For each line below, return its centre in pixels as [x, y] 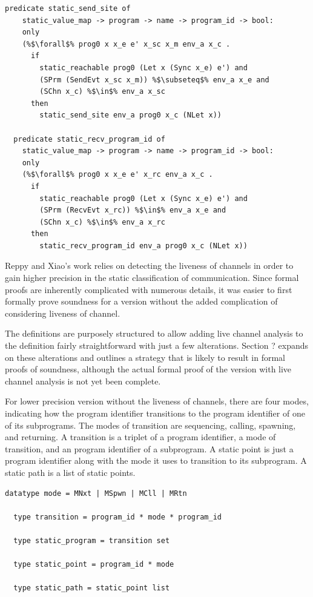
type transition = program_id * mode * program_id [117, 517]
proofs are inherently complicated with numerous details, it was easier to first [149, 289]
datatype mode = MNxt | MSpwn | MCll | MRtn [96, 493]
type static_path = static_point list [92, 588]
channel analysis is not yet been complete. [83, 381]
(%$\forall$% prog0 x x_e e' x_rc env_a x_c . [117, 175]
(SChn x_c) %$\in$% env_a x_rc [102, 222]
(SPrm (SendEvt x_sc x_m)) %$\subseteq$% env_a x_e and [154, 80]
